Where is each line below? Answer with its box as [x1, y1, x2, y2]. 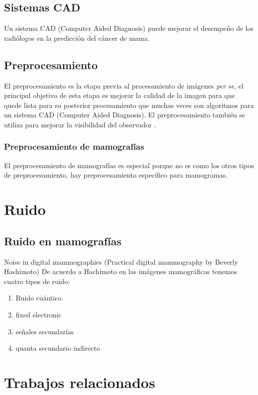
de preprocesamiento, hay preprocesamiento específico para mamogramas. [4, 170, 228, 180]
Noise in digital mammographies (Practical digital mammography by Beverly [4, 256, 238, 267]
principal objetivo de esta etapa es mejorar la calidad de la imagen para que [4, 90, 235, 100]
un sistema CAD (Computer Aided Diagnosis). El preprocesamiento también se [4, 109, 246, 120]
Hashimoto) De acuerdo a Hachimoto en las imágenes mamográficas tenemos [4, 266, 237, 277]
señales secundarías [15, 326, 74, 336]
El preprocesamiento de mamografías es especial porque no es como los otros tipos [4, 160, 254, 170]
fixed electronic [15, 309, 62, 319]
